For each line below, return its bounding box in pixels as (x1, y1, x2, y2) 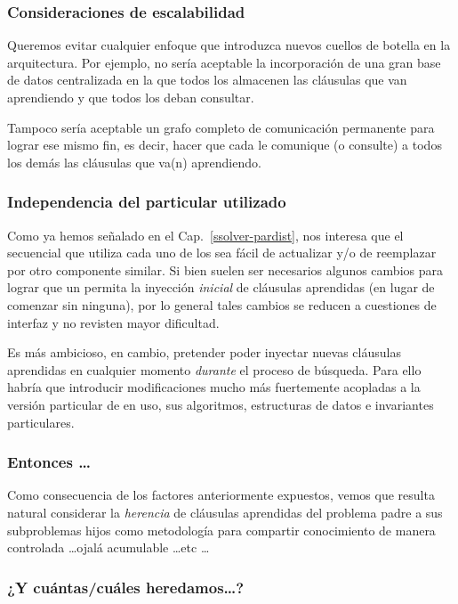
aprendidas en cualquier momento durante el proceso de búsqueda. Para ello (7, 360, 422, 379)
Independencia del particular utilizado (7, 191, 286, 213)
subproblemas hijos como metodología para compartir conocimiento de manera (7, 520, 436, 539)
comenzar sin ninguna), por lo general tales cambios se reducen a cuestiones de (7, 295, 437, 314)
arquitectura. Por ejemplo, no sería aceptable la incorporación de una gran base (7, 53, 441, 71)
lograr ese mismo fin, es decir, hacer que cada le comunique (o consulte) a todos (7, 135, 442, 154)
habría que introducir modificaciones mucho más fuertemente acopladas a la (7, 378, 421, 396)
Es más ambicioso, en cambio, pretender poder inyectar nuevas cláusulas (7, 343, 401, 362)
